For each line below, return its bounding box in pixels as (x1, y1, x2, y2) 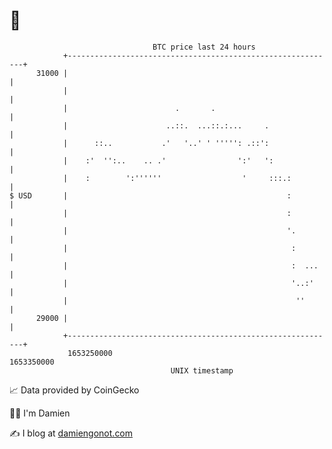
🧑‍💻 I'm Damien (9, 407, 71, 419)
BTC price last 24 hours (152, 42, 256, 52)
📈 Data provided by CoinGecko (9, 384, 140, 396)
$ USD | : (9, 190, 292, 201)
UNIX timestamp (170, 365, 234, 376)
